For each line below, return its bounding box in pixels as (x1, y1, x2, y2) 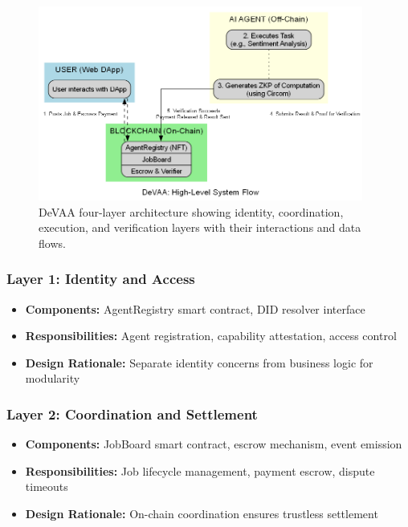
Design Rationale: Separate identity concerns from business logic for (25, 354, 373, 371)
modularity (25, 370, 80, 387)
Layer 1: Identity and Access (6, 269, 195, 289)
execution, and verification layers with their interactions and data (39, 219, 361, 236)
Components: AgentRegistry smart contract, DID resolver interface (25, 300, 365, 317)
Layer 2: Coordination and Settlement (6, 403, 258, 424)
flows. (39, 234, 66, 251)
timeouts (25, 478, 68, 495)
